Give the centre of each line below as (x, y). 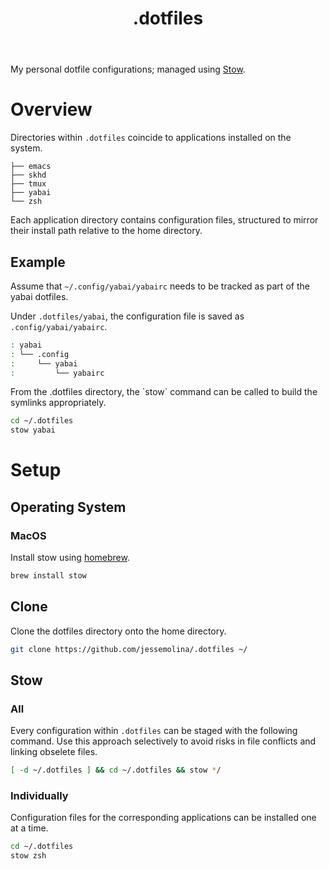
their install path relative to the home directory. (106, 231)
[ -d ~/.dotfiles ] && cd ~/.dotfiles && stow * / (116, 770)
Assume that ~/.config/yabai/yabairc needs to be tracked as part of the (160, 286)
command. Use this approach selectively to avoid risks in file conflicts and (163, 741)
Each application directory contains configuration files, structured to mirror (164, 220)
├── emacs (31, 167)
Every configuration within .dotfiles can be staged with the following (154, 731)
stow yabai (33, 430)
